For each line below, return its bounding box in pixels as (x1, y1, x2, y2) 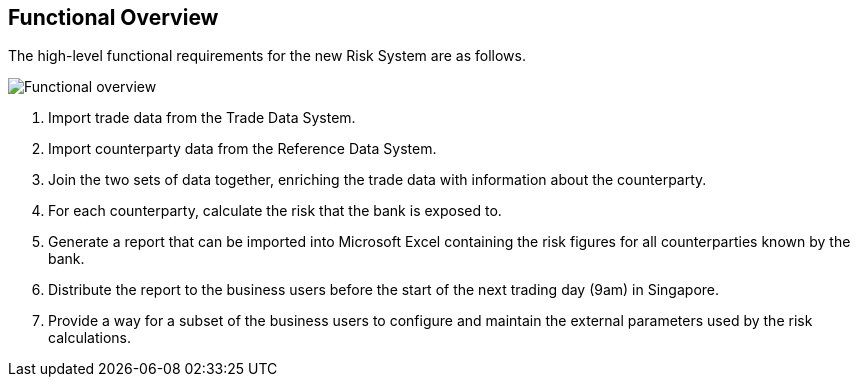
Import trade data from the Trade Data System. (48, 109, 356, 127)
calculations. (48, 329, 131, 347)
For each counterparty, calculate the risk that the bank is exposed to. (48, 202, 502, 220)
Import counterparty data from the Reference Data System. (48, 140, 437, 158)
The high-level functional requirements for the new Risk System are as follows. (8, 47, 526, 65)
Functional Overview (8, 5, 219, 30)
